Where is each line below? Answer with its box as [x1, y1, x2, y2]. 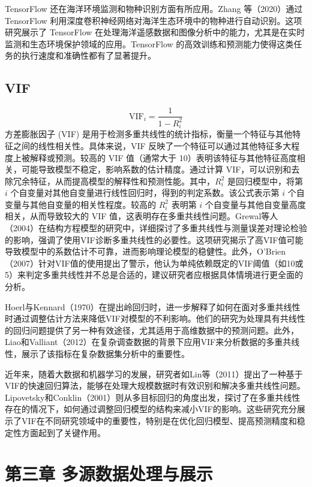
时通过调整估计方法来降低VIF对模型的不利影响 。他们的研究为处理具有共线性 [5, 312, 305, 325]
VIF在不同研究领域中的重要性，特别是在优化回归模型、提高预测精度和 [21, 414, 297, 426]
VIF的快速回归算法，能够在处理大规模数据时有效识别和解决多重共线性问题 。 [5, 379, 305, 392]
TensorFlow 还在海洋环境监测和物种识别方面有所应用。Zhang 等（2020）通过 [5, 2, 303, 14]
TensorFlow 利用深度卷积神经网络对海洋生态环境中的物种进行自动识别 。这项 [5, 14, 302, 26]
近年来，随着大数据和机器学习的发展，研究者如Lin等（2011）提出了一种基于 [5, 367, 303, 380]
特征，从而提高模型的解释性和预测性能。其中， [29, 174, 215, 187]
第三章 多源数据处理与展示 [5, 461, 213, 486]
